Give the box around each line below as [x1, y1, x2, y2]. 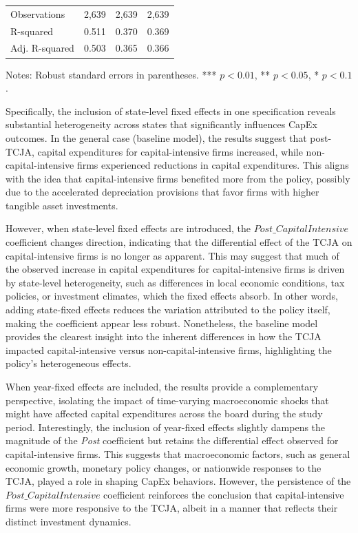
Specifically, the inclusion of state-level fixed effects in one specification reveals [6, 103, 336, 118]
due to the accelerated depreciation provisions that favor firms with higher [6, 185, 319, 199]
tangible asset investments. [6, 198, 118, 212]
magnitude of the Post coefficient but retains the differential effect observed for [6, 433, 339, 448]
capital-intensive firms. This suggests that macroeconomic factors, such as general [6, 446, 350, 461]
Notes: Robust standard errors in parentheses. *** [6, 67, 217, 81]
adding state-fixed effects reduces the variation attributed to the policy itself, [6, 302, 330, 317]
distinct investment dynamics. [6, 514, 131, 528]
